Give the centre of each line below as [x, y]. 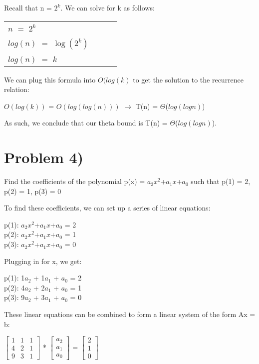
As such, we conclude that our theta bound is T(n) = [86, 123]
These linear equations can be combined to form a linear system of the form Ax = [130, 314]
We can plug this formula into [50, 79]
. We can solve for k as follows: [108, 7]
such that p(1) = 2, [221, 181]
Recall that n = [28, 7]
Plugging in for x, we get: [43, 261]
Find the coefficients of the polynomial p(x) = [75, 181]
